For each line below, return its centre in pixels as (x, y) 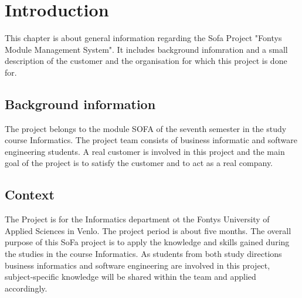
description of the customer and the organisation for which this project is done (146, 61)
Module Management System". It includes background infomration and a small (146, 49)
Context (30, 194)
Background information (80, 104)
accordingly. (26, 288)
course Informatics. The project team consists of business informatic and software (151, 140)
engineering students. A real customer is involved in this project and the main (145, 151)
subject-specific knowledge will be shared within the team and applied (130, 277)
